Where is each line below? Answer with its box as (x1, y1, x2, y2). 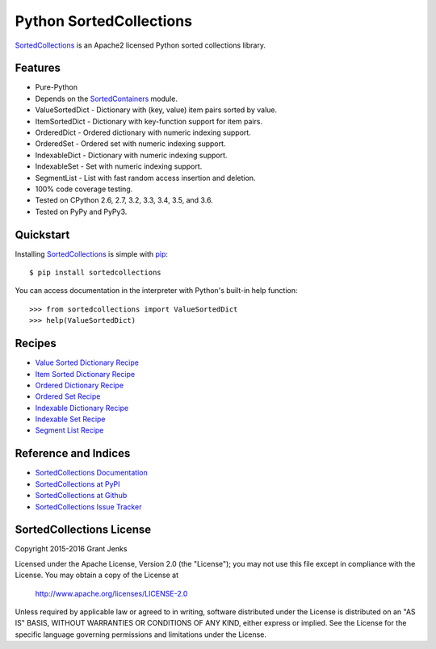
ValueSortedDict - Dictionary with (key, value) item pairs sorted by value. (35, 105, 278, 115)
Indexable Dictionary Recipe (35, 403, 129, 412)
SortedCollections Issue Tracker (35, 501, 142, 512)
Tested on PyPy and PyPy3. (35, 207, 128, 216)
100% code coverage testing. (35, 184, 133, 194)
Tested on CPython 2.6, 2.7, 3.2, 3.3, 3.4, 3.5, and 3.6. (35, 195, 213, 205)
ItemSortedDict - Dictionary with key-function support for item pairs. (35, 116, 262, 126)
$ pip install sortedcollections (29, 268, 161, 278)
